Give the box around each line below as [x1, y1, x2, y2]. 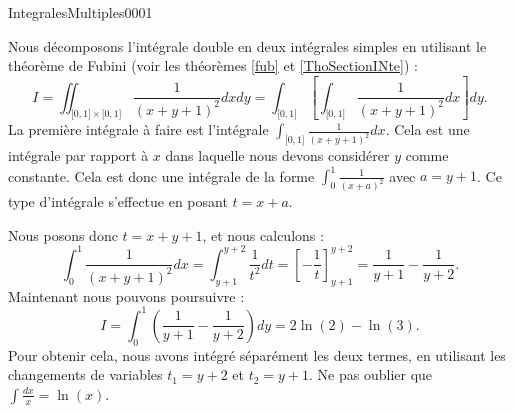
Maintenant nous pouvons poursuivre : [8, 285, 245, 306]
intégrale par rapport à [8, 145, 149, 166]
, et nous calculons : [202, 224, 324, 245]
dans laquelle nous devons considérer [165, 145, 390, 166]
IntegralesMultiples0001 [8, 2, 153, 22]
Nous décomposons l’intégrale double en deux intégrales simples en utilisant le [8, 35, 487, 56]
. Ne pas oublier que [309, 364, 433, 385]
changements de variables [8, 364, 163, 385]
